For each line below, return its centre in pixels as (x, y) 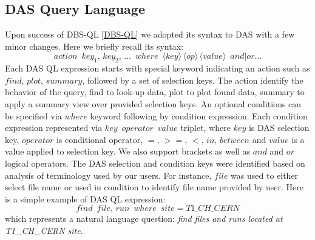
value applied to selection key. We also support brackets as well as (128, 151)
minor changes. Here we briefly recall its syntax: (94, 46)
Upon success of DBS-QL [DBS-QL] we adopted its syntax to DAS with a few (150, 34)
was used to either (265, 175)
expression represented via (54, 128)
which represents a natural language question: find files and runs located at (144, 218)
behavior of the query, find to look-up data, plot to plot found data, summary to (155, 92)
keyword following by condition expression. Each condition (199, 115)
